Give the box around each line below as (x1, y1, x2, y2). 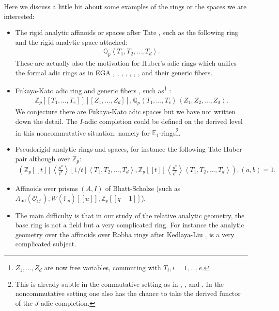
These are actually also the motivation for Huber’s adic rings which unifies (15, 58, 237, 68)
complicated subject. (15, 239, 77, 249)
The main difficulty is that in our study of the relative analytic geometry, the (15, 210, 245, 220)
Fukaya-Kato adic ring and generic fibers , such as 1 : (15, 84, 171, 96)
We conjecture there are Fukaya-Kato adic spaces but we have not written (15, 106, 236, 117)
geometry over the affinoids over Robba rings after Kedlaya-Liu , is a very (15, 229, 234, 239)
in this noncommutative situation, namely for (15, 127, 150, 138)
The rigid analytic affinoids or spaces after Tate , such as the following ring (15, 27, 238, 37)
